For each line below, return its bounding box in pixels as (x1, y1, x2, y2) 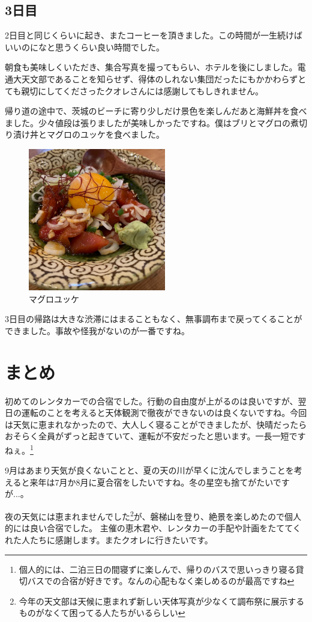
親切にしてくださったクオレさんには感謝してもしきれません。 (21, 84, 263, 97)
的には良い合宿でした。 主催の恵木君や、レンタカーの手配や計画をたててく (5, 522, 301, 534)
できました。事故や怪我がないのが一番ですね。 (5, 324, 190, 337)
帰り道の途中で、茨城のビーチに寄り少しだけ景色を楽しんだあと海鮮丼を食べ (5, 105, 307, 117)
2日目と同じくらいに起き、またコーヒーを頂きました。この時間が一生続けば (5, 29, 303, 41)
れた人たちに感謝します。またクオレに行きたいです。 (5, 533, 213, 546)
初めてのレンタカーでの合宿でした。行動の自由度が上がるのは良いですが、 (5, 394, 298, 407)
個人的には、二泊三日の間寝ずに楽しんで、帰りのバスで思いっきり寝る (19, 563, 296, 575)
